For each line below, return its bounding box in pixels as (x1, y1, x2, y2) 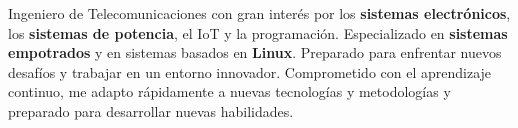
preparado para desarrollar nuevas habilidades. (8, 100, 294, 121)
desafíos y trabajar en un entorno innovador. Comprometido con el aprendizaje (8, 61, 492, 82)
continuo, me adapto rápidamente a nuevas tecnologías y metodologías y (8, 81, 451, 102)
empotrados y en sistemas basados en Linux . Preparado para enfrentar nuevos (8, 42, 502, 63)
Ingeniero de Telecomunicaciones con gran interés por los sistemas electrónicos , (8, 3, 511, 23)
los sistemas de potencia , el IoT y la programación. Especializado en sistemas (8, 22, 508, 43)
